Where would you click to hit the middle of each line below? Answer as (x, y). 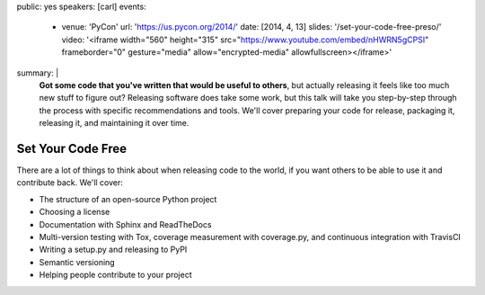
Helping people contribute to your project (115, 275)
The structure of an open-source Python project (128, 199)
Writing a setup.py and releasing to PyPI (113, 250)
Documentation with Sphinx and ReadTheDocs (125, 224)
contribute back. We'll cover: (70, 183)
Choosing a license (75, 212)
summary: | (38, 73)
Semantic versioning (77, 262)
